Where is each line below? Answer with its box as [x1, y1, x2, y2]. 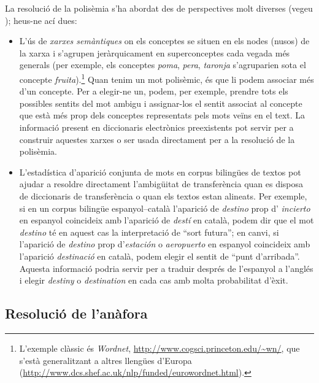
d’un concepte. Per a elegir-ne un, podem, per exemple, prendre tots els [19, 85, 288, 98]
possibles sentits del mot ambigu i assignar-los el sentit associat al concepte [19, 96, 302, 109]
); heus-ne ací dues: [5, 14, 77, 26]
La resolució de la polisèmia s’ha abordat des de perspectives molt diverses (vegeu [5, 2, 313, 14]
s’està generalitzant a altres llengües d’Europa [19, 354, 192, 366]
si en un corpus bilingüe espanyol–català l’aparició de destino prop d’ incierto [19, 201, 310, 214]
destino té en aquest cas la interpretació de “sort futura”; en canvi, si [19, 225, 279, 238]
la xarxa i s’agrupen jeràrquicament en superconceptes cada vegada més [19, 46, 290, 59]
